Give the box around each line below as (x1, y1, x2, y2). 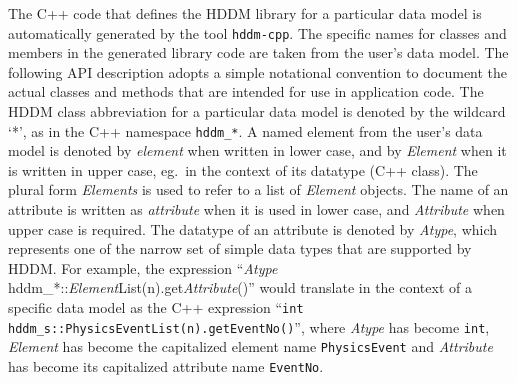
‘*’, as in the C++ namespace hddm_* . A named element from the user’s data (8, 120, 483, 141)
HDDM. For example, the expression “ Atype (8, 257, 278, 278)
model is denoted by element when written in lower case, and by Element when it (8, 140, 507, 161)
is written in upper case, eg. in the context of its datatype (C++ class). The (8, 159, 478, 180)
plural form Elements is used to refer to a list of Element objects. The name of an (8, 179, 509, 200)
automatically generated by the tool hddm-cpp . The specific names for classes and (8, 22, 507, 43)
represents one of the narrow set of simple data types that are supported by (8, 238, 472, 259)
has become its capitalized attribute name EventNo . (8, 356, 324, 376)
